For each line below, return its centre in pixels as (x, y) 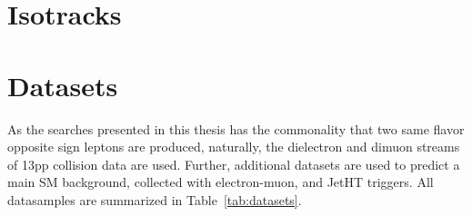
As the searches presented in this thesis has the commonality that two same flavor (236, 128)
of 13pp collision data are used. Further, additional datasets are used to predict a (234, 164)
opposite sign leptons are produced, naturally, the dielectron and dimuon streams (234, 147)
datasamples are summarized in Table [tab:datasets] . (155, 199)
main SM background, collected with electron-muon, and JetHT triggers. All (221, 182)
